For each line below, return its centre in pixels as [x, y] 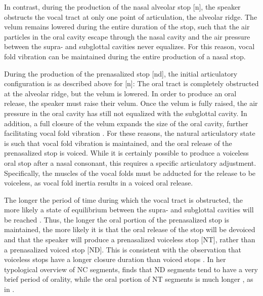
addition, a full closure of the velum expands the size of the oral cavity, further [126, 123]
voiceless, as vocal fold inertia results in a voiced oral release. [99, 183]
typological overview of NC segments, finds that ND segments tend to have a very [131, 269]
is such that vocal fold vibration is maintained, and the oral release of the [118, 143]
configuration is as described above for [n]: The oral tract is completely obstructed [131, 83]
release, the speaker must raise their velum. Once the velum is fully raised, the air [131, 103]
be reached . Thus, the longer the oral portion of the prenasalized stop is [117, 219]
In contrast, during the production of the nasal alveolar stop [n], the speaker [122, 7]
